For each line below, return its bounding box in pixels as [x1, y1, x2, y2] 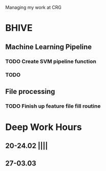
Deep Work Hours [5, 121, 83, 133]
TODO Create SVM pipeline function [5, 58, 97, 65]
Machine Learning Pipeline [5, 42, 92, 51]
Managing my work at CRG [5, 5, 62, 10]
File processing [5, 87, 55, 96]
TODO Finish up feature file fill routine [5, 102, 101, 109]
